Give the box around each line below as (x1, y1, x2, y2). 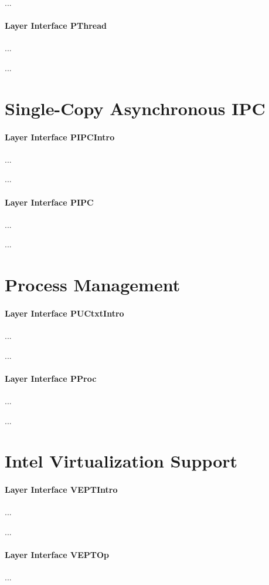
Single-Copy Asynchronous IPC (5, 96, 265, 120)
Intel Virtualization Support (5, 449, 238, 473)
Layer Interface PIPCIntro (5, 130, 115, 143)
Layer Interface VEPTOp (5, 549, 109, 561)
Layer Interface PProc (5, 372, 97, 384)
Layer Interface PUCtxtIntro (5, 307, 124, 319)
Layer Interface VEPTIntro (5, 483, 118, 496)
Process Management (5, 273, 181, 297)
